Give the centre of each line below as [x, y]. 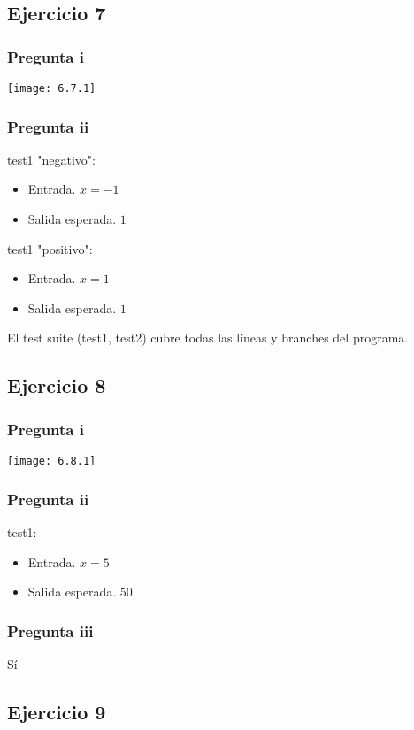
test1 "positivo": [50, 248]
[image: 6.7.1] [52, 88]
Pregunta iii [50, 630]
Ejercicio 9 [57, 711]
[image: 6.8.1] [52, 461]
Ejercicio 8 [57, 385]
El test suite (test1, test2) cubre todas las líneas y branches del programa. [208, 338]
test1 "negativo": [51, 159]
